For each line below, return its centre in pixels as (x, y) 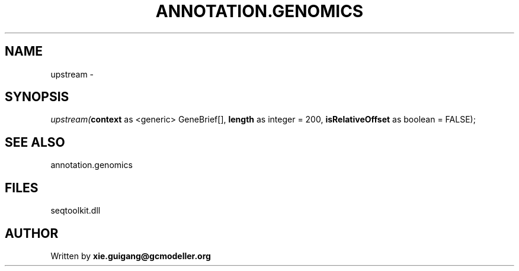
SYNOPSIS (37, 97)
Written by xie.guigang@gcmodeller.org (131, 256)
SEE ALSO (35, 142)
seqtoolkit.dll (76, 211)
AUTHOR (32, 233)
